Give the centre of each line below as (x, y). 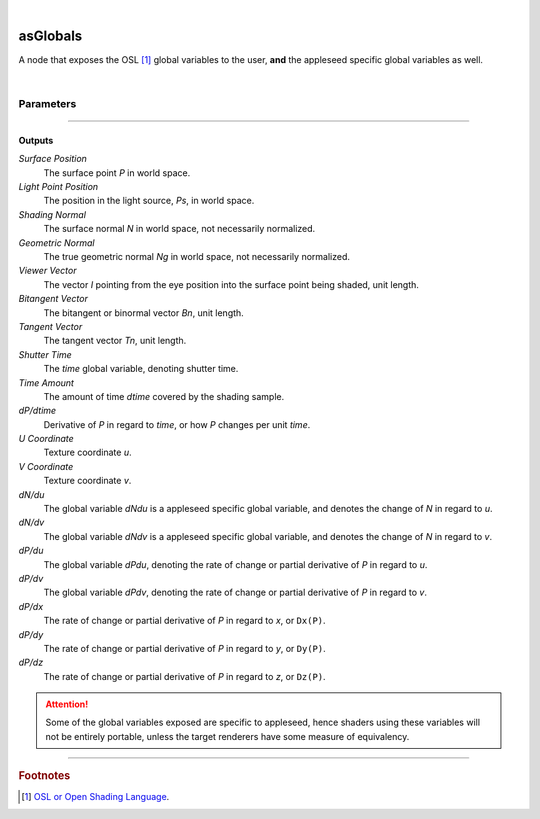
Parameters (47, 104)
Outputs (36, 140)
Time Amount (46, 382)
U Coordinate (46, 439)
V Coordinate (46, 466)
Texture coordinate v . (87, 481)
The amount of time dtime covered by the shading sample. (164, 396)
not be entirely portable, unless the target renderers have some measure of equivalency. (227, 736)
